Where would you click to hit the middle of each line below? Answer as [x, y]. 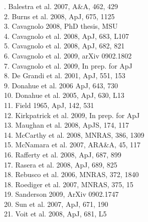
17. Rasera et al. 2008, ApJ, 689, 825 [61, 164]
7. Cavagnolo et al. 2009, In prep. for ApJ [68, 65]
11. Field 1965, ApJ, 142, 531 [49, 105]
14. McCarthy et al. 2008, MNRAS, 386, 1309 [74, 134]
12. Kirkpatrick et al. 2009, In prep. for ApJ [72, 115]
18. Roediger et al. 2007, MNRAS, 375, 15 [69, 184]
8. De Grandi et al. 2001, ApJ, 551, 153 [65, 75]
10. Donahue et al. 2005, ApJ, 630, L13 [64, 95]
